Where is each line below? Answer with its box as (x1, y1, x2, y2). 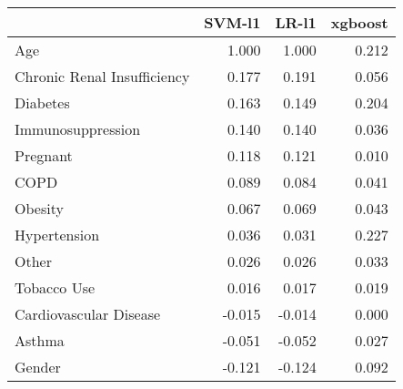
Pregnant (15, 145, 73, 166)
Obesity (15, 198, 64, 219)
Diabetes (15, 92, 70, 113)
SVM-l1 (204, 12, 261, 33)
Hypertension (15, 224, 100, 245)
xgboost (330, 12, 388, 33)
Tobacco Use (15, 277, 96, 298)
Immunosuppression (15, 118, 141, 139)
